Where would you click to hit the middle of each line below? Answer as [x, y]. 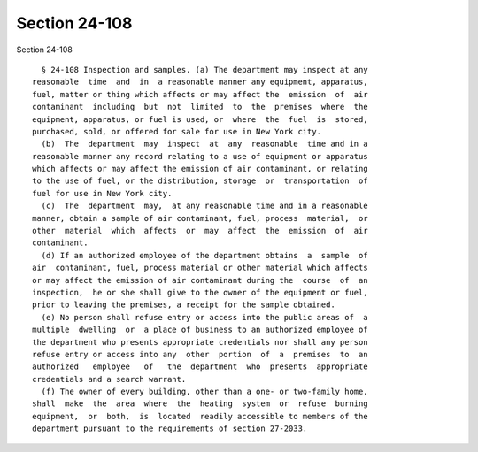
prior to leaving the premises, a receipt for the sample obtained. [184, 305]
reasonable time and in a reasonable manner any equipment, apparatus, [200, 82]
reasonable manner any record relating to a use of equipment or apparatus [200, 156]
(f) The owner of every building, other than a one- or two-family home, [204, 392]
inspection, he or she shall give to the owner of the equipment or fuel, [200, 292]
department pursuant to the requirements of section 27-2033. [170, 429]
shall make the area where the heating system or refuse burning [200, 404]
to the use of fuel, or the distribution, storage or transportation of [200, 181]
